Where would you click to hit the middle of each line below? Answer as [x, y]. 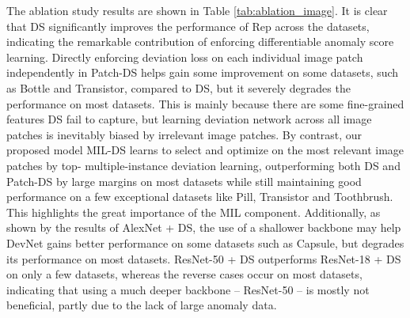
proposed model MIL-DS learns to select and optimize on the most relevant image [205, 150]
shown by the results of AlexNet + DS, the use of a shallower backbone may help [204, 227]
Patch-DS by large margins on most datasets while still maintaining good [184, 181]
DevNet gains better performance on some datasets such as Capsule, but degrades [205, 242]
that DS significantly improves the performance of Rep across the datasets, [188, 26]
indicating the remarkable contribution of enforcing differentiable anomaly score [200, 42]
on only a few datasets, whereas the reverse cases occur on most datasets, [184, 274]
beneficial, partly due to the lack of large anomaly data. [142, 305]
